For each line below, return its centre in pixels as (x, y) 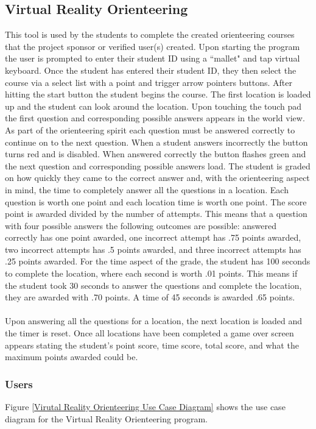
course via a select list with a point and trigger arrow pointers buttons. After (149, 82)
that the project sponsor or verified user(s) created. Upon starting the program (153, 46)
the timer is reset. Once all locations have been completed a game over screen (149, 333)
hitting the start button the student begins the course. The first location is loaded (158, 94)
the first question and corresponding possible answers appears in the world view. (155, 118)
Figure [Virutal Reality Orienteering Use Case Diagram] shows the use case (145, 407)
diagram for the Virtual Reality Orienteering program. (107, 418)
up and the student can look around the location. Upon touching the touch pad (153, 106)
